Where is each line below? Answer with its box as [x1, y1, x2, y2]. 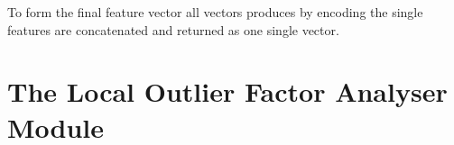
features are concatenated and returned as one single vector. [7, 20, 339, 39]
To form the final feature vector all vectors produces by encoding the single [7, 3, 423, 21]
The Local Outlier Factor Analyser [7, 73, 448, 110]
